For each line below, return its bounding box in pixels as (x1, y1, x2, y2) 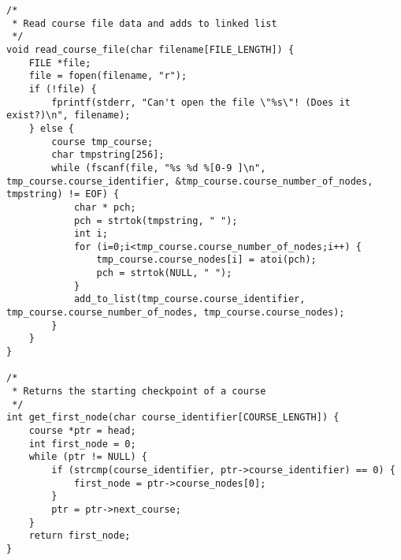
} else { (28, 122, 74, 134)
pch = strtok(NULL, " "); (96, 267, 232, 279)
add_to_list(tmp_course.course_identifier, (73, 293, 306, 305)
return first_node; (28, 530, 131, 542)
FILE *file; (28, 57, 91, 69)
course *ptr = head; (28, 425, 136, 436)
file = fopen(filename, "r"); (28, 70, 188, 82)
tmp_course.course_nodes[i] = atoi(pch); (96, 254, 317, 266)
